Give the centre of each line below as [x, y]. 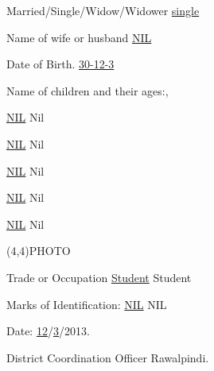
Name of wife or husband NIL [79, 37]
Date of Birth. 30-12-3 [60, 64]
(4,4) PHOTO [39, 251]
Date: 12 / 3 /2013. [48, 331]
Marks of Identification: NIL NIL [87, 304]
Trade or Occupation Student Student [99, 277]
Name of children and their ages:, [88, 90]
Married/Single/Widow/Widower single [103, 10]
